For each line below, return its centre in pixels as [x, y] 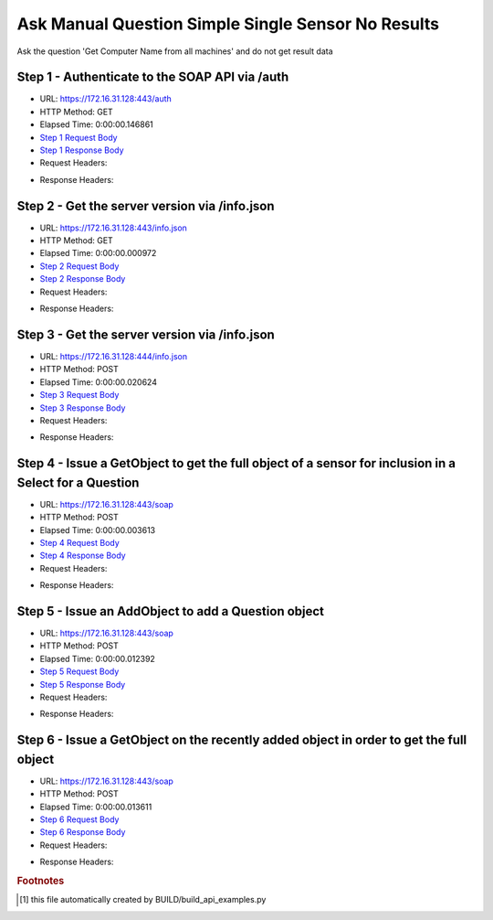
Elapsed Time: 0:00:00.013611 [96, 807]
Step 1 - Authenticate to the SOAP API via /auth [153, 77]
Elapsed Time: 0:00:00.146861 [97, 124]
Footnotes [41, 881]
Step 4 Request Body [80, 542]
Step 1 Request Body [79, 137]
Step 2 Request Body [79, 266]
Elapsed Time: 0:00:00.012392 [97, 658]
